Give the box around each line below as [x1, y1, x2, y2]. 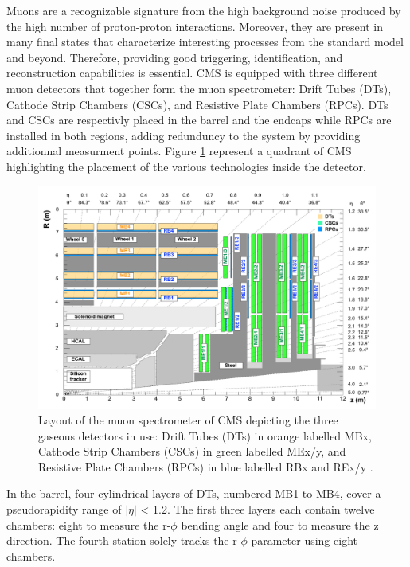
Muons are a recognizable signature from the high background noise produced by [6, 2, 401, 18]
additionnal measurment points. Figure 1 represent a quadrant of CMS [6, 143, 352, 159]
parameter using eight [251, 532, 357, 549]
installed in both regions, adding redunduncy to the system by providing [6, 127, 361, 143]
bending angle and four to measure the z [181, 516, 379, 533]
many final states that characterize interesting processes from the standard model [6, 33, 404, 50]
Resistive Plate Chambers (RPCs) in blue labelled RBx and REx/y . [38, 458, 373, 475]
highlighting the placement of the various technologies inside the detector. [6, 158, 366, 174]
